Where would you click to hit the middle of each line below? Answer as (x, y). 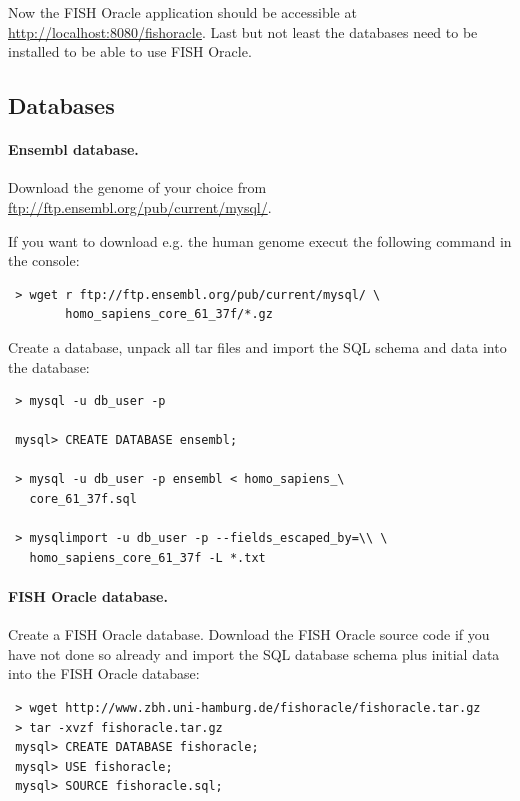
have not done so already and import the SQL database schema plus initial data (254, 653)
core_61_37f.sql (83, 499)
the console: (44, 260)
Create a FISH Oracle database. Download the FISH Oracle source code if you (249, 634)
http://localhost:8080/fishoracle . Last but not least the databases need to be (243, 31)
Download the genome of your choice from (137, 187)
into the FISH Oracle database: (104, 673)
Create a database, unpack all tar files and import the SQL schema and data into (257, 346)
